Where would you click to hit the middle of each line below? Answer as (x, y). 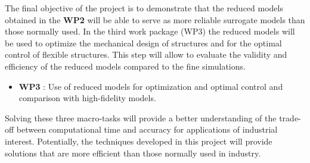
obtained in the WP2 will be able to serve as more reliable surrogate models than (155, 19)
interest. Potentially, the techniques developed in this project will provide (139, 141)
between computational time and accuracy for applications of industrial (147, 129)
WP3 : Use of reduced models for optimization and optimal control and (151, 86)
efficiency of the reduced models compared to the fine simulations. (125, 66)
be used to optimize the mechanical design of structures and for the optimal (143, 43)
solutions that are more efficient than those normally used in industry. (133, 153)
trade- (290, 117)
